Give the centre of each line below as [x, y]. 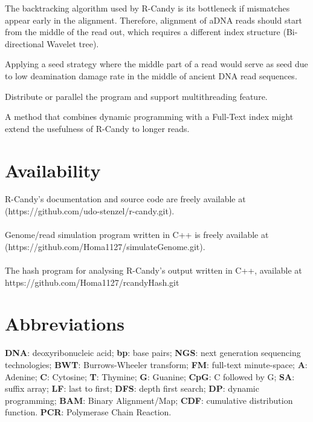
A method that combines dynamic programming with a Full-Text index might [149, 117]
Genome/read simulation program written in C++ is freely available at [137, 235]
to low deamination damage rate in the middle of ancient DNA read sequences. [151, 75]
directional [24, 43]
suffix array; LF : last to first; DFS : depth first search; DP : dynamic [132, 388]
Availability [53, 170]
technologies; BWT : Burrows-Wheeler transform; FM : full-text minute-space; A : [156, 364]
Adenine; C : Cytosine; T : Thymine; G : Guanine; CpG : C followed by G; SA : [150, 376]
